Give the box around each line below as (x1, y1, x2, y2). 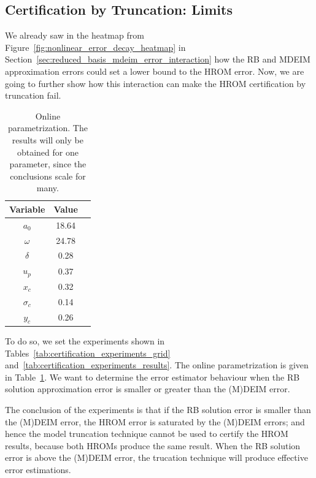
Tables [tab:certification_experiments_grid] (5, 346, 171, 359)
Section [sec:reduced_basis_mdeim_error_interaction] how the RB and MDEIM (5, 53, 310, 66)
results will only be (12, 133, 83, 146)
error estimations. (5, 463, 71, 476)
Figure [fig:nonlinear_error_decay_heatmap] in (5, 40, 186, 53)
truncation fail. (5, 89, 61, 102)
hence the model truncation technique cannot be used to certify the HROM (5, 427, 288, 440)
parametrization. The (7, 121, 88, 134)
